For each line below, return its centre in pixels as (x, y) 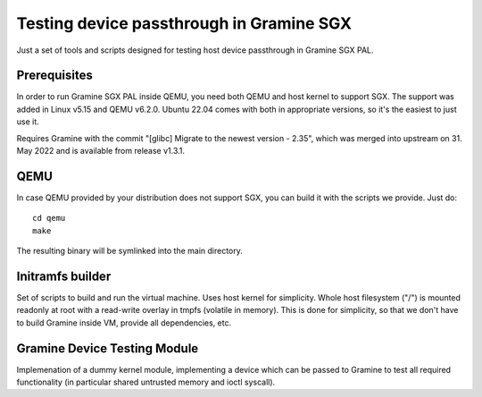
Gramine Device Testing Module (108, 348)
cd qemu (49, 218)
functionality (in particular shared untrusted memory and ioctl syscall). (146, 382)
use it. (28, 122)
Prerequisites (54, 76)
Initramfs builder (64, 276)
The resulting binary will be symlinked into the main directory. (129, 251)
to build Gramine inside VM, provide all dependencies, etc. (124, 323)
